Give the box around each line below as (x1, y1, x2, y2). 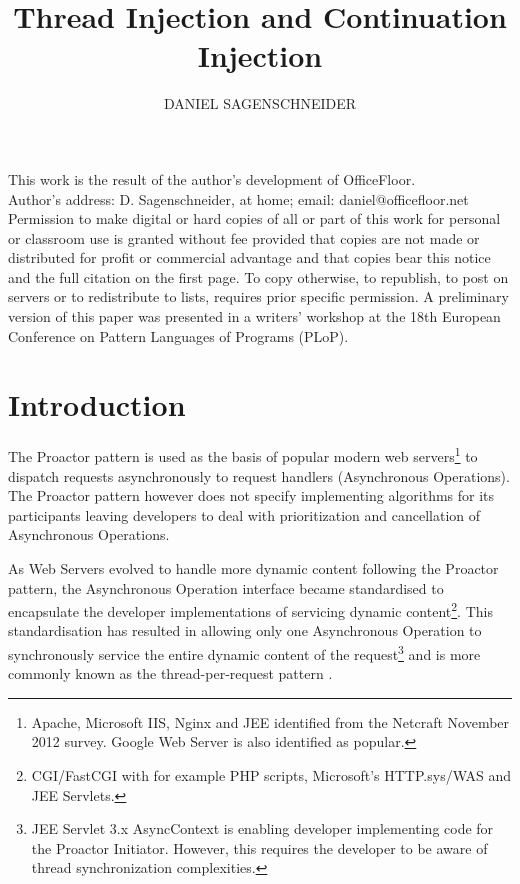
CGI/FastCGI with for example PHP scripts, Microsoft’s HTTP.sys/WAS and (31, 765, 512, 786)
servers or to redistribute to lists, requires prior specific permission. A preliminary (8, 286, 509, 307)
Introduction (8, 384, 186, 425)
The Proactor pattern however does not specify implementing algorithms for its (8, 485, 495, 506)
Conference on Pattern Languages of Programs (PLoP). (8, 325, 349, 346)
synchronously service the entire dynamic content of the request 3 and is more (8, 641, 481, 664)
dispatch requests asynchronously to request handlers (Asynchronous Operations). (8, 465, 510, 486)
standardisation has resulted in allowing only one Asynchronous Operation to (8, 620, 482, 641)
